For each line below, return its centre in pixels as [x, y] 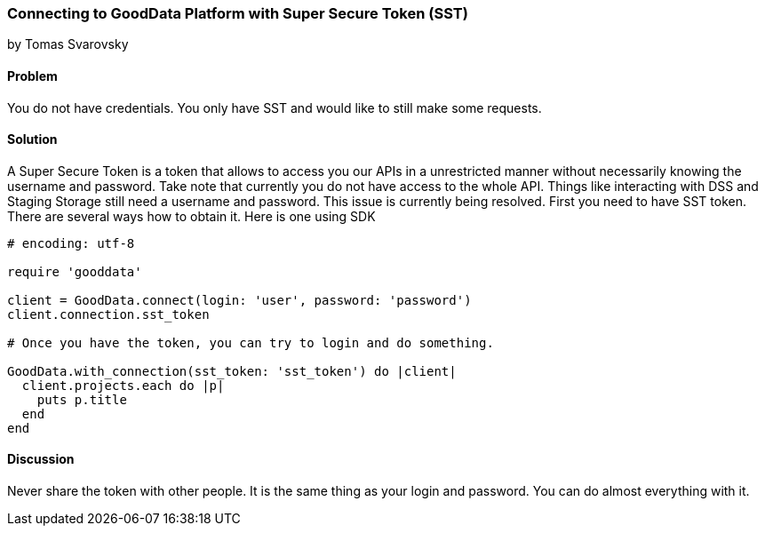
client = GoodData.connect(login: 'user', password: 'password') [239, 300]
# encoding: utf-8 [71, 243]
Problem [32, 76]
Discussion [41, 459]
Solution [32, 139]
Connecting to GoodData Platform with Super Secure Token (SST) [238, 13]
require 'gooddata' [75, 271]
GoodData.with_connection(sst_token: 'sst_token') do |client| [232, 371]
